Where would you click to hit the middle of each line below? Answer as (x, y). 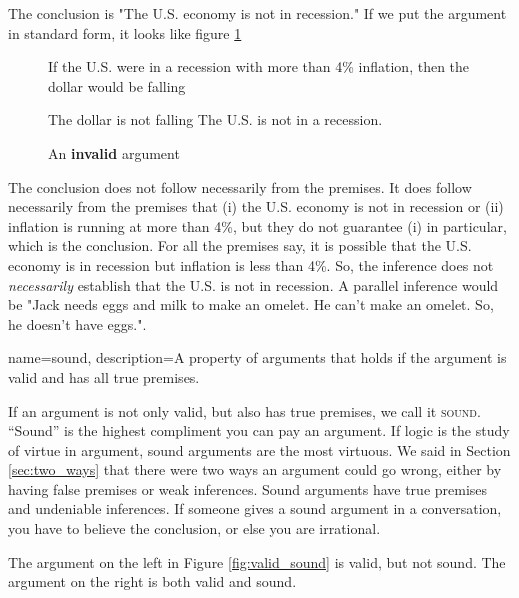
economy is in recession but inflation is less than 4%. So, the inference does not (251, 264)
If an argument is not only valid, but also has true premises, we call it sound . (244, 410)
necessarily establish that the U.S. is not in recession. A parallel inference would (253, 284)
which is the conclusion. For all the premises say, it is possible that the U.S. (240, 245)
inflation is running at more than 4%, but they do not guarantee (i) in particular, (257, 225)
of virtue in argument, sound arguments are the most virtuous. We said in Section (259, 449)
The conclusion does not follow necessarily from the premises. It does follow (240, 186)
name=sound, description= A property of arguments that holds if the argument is (257, 357)
